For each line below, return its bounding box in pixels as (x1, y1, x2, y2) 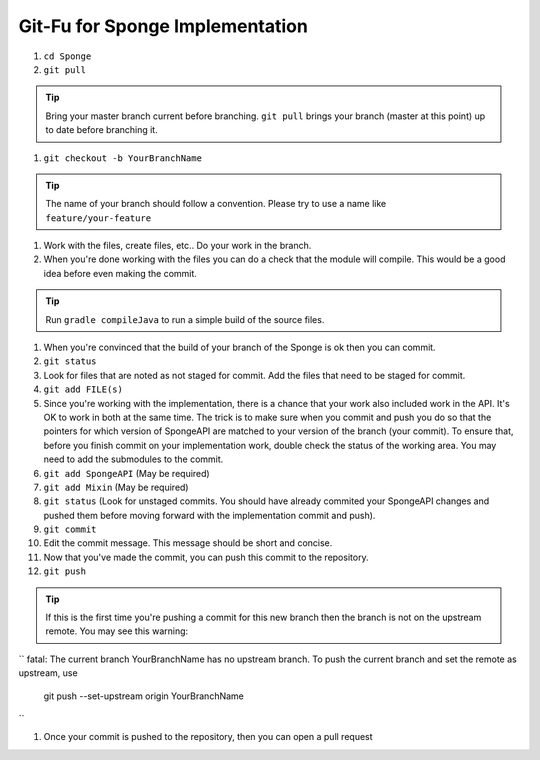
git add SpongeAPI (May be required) (43, 467, 210, 479)
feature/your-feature (45, 212, 152, 224)
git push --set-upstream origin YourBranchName (43, 690, 244, 702)
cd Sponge (43, 50, 92, 62)
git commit (43, 524, 97, 535)
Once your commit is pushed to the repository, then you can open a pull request (43, 731, 374, 743)
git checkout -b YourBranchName (43, 152, 202, 164)
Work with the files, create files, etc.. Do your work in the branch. (43, 240, 312, 252)
